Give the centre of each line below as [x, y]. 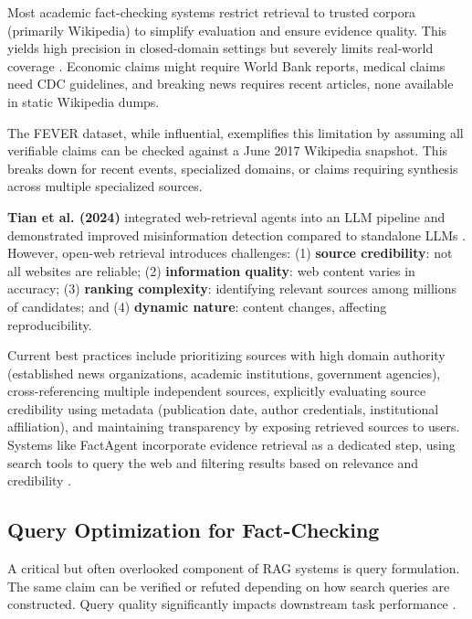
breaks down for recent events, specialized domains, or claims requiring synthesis [233, 168]
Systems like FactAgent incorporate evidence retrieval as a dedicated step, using [231, 445]
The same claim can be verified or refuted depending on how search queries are [229, 586]
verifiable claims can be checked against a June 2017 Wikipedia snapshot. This [228, 150]
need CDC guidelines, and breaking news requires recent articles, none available [231, 84]
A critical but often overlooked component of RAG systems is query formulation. [234, 568]
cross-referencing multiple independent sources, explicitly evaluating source [217, 391]
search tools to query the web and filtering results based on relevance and [213, 462]
